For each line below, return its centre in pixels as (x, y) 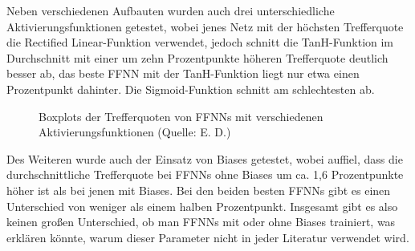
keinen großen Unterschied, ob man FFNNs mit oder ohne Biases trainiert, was (201, 222)
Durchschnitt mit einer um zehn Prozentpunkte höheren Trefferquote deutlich (197, 57)
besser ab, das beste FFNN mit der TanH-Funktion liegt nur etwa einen (183, 73)
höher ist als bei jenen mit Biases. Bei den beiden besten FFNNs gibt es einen (199, 190)
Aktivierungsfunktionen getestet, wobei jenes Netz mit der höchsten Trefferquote (205, 26)
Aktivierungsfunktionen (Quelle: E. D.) (135, 132)
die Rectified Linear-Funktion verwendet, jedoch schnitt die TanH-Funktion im (200, 42)
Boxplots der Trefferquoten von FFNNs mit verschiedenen (181, 116)
